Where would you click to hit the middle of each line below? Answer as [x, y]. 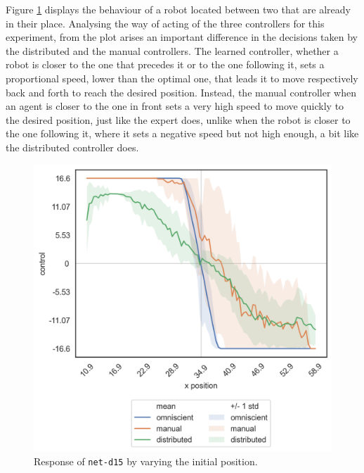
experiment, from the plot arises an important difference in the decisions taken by [182, 37]
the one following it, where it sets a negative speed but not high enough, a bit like [182, 133]
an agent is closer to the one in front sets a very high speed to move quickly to [175, 106]
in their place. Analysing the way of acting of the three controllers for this [165, 23]
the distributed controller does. [72, 147]
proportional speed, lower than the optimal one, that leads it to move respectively [182, 78]
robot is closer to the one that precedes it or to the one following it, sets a [165, 64]
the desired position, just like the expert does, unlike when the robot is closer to [178, 119]
